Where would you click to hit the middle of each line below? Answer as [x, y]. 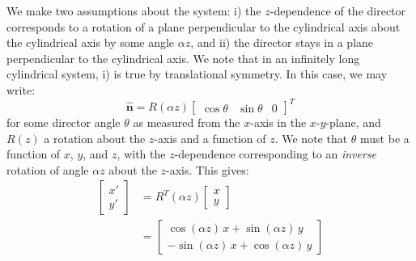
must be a [385, 138]
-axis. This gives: [208, 169]
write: [21, 89]
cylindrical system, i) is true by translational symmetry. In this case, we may [197, 74]
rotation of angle [48, 169]
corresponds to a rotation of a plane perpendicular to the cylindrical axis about [204, 26]
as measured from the [187, 122]
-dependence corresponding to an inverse [276, 154]
